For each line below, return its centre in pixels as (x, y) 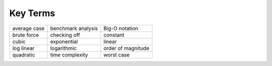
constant (114, 35)
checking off (65, 35)
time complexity (69, 54)
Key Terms (32, 13)
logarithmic (63, 48)
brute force (26, 35)
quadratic (24, 54)
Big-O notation (121, 28)
